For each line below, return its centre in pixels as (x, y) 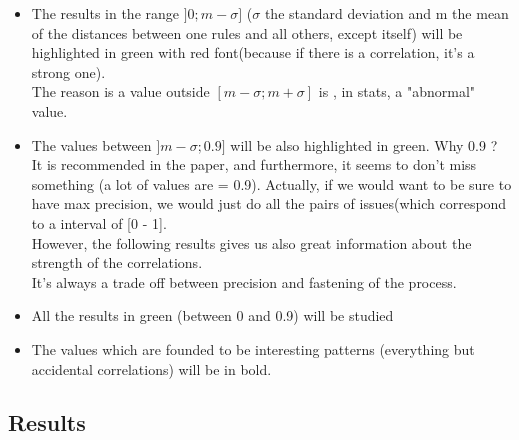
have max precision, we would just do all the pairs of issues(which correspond (269, 203)
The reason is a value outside (120, 91)
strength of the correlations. (117, 262)
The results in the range (105, 13)
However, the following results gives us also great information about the (251, 242)
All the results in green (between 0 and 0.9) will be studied (212, 315)
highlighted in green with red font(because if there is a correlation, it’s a (253, 52)
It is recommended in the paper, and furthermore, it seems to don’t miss (254, 164)
